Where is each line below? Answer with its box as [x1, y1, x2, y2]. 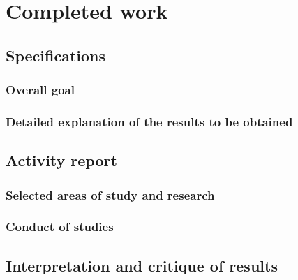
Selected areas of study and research [6, 186, 215, 203]
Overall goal [6, 81, 75, 98]
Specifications [6, 44, 106, 66]
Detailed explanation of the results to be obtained [6, 112, 293, 130]
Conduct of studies [6, 218, 114, 235]
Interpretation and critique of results [6, 254, 278, 276]
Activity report [6, 149, 117, 171]
